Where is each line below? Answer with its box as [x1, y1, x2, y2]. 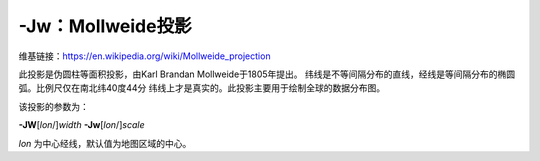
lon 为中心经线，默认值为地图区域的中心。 [18, 137, 192, 149]
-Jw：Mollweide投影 [18, 15, 192, 37]
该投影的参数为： [18, 100, 89, 112]
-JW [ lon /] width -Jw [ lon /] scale [18, 119, 145, 131]
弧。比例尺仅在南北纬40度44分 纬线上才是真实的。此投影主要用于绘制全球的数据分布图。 [18, 82, 385, 94]
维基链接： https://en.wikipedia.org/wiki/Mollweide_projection [18, 50, 271, 62]
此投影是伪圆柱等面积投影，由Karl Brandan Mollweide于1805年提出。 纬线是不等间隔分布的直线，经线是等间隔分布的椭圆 [18, 68, 516, 80]
